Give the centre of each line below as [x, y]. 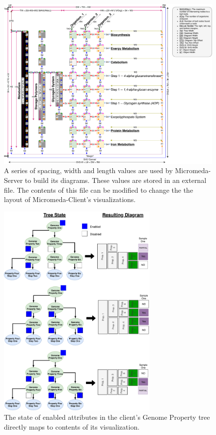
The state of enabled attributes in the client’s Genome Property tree [107, 417]
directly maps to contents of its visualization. [72, 426]
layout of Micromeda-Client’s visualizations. [70, 199]
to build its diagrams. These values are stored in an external [116, 180]
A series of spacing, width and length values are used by [88, 170]
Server [13, 180]
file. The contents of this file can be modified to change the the [99, 190]
